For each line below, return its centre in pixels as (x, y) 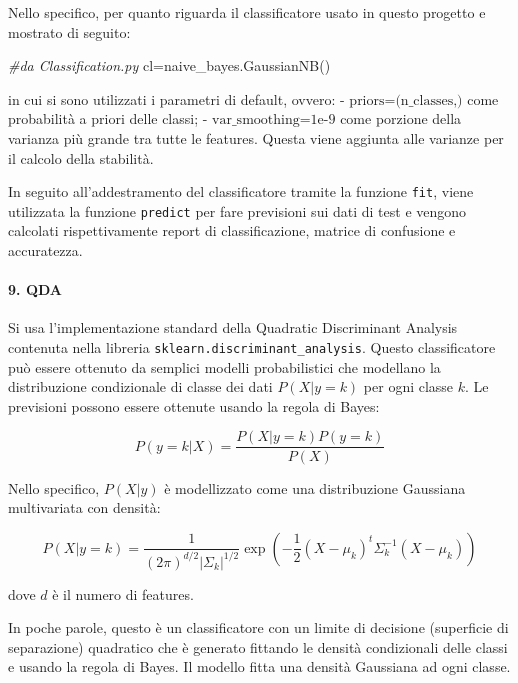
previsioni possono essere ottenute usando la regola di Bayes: (194, 405)
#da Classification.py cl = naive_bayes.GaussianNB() (169, 65)
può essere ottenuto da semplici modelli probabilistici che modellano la (224, 366)
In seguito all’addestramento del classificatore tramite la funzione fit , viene (241, 191)
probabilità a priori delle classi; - (108, 118)
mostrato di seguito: (69, 31)
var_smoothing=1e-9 (274, 120)
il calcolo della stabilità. (81, 157)
